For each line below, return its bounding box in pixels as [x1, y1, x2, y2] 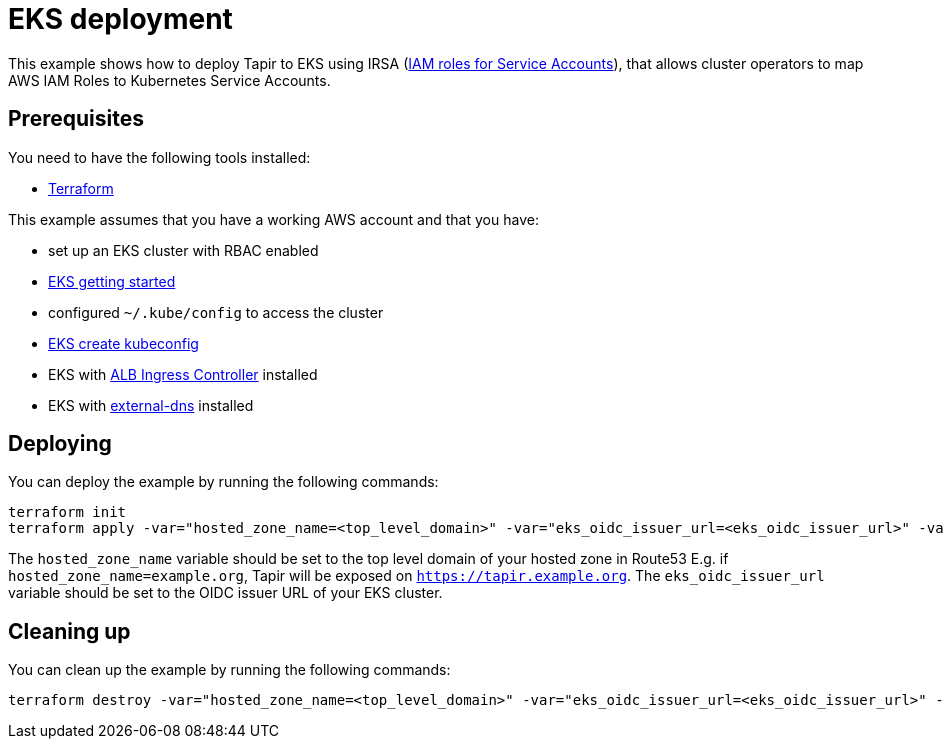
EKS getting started [48, 272, 176, 290]
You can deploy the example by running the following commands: [8, 473, 439, 491]
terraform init [8, 504, 127, 521]
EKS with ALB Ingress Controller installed [48, 365, 318, 383]
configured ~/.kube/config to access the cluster [48, 303, 384, 321]
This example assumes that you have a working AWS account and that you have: [8, 210, 539, 228]
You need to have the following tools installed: [8, 148, 311, 166]
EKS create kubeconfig [48, 334, 199, 352]
